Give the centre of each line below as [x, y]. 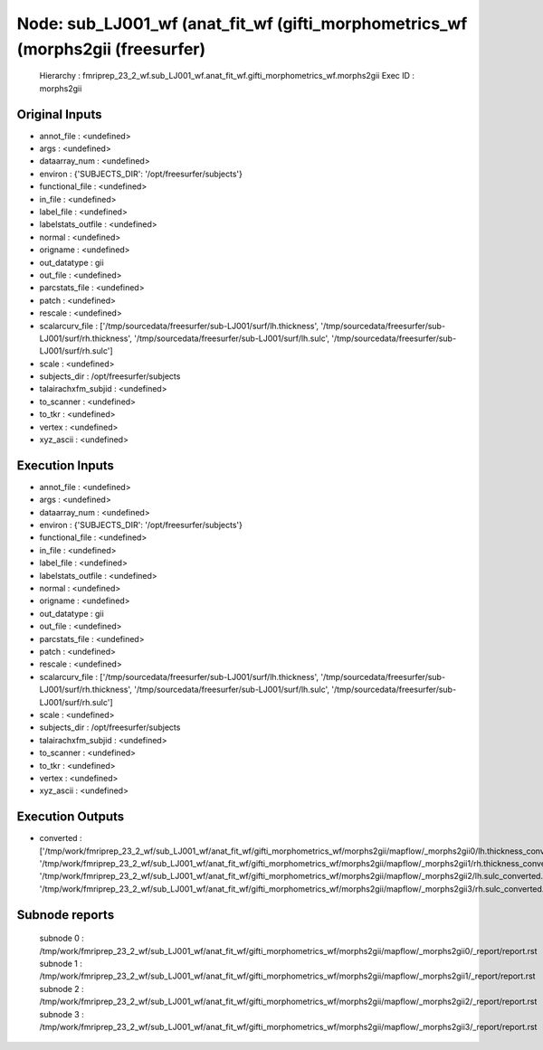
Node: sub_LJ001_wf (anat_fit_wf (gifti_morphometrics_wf [242, 24]
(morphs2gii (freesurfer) [111, 49]
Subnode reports [66, 915]
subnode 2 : [62, 989]
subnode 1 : [61, 963]
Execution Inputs [66, 465]
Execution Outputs [71, 817]
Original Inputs [59, 114]
